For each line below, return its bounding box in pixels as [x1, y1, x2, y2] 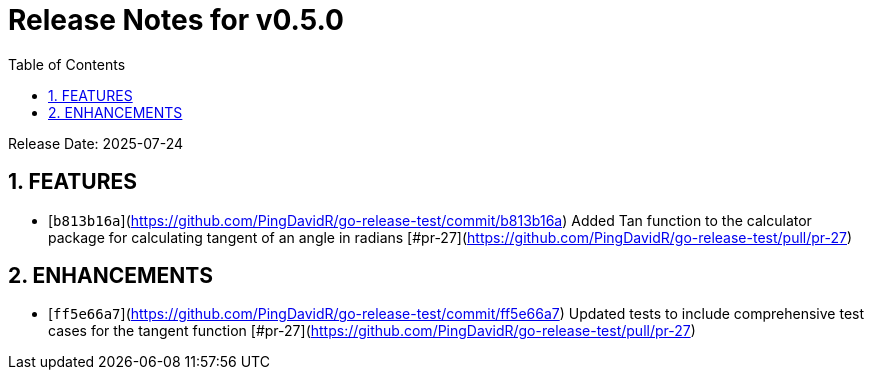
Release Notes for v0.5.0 [8, 3, 344, 37]
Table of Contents [8, 55, 126, 73]
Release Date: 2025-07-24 [8, 134, 184, 152]
